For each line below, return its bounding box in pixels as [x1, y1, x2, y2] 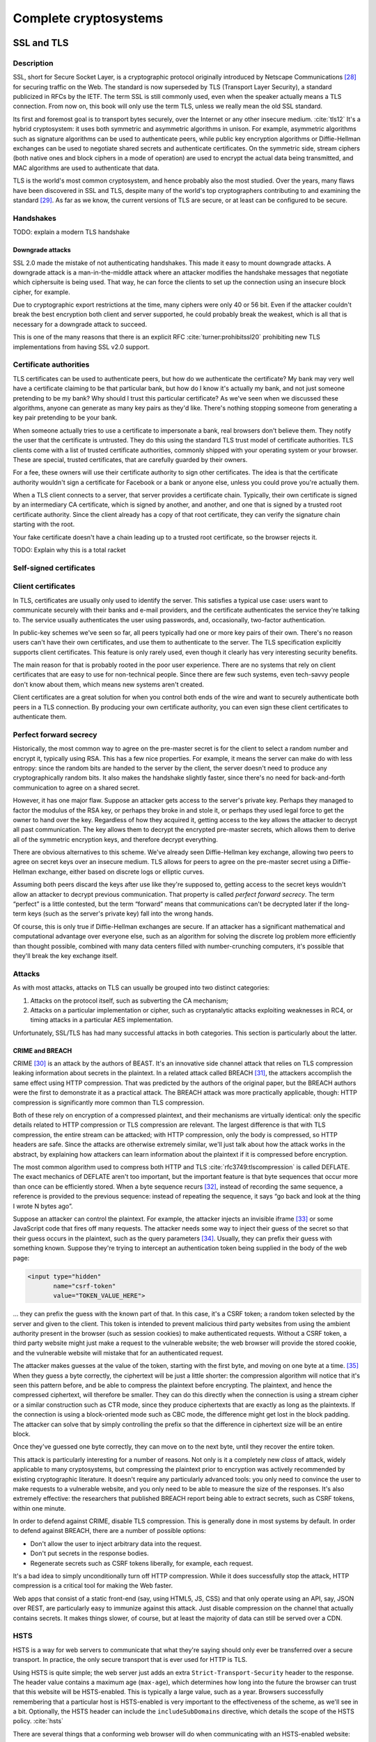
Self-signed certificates [13, 563, 95, 573]
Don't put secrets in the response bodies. [30, 1549, 149, 1557]
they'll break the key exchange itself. [13, 952, 118, 959]
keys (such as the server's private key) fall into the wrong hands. [28, 909, 214, 918]
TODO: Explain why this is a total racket [13, 546, 126, 554]
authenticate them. [13, 713, 68, 721]
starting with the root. [13, 520, 75, 529]
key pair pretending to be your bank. [13, 413, 118, 422]
